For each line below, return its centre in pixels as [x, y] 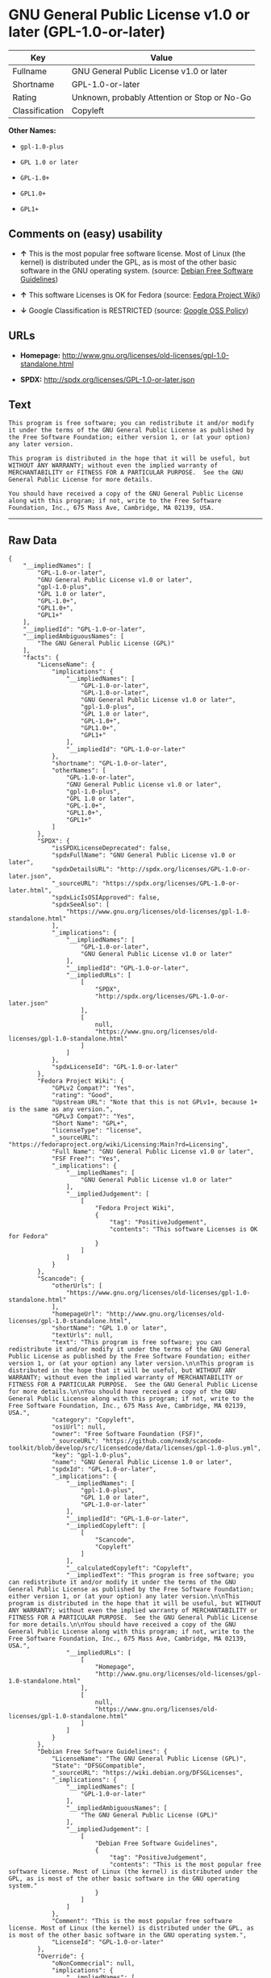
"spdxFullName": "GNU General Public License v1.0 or [144, 855]
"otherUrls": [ [77, 1286]
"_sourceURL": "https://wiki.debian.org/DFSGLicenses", [147, 1773]
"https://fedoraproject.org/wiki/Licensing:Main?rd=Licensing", [119, 1145]
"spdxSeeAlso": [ [81, 905]
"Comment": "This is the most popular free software [142, 1922]
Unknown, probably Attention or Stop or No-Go [161, 97]
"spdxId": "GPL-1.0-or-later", [104, 1470]
